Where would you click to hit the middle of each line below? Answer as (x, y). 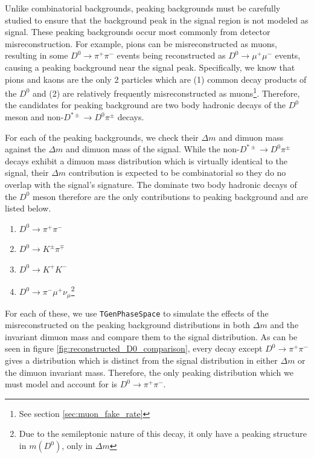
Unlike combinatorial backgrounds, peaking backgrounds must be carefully (143, 8)
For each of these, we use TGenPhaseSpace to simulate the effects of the (137, 313)
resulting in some (37, 55)
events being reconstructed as (171, 55)
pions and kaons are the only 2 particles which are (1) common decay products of (156, 79)
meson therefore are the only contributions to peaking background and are (170, 196)
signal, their (27, 173)
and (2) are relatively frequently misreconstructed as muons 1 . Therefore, (166, 92)
